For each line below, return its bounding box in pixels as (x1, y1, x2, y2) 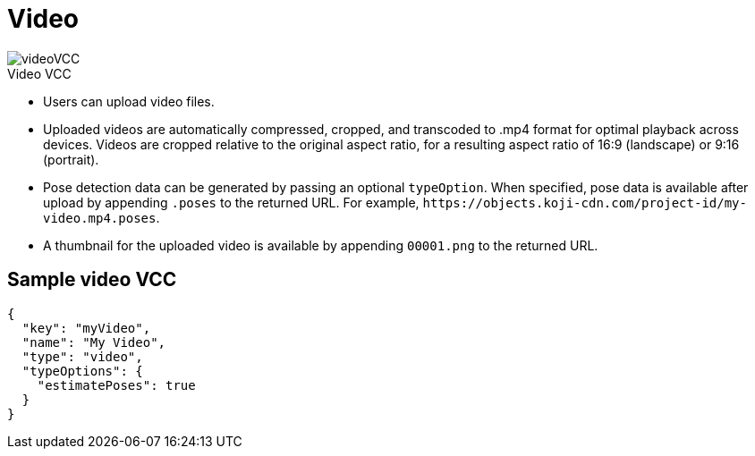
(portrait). (43, 151, 99, 167)
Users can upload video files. (43, 93, 215, 109)
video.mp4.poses (43, 210, 157, 225)
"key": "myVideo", (21, 320, 151, 335)
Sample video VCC (7, 268, 177, 291)
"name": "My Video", (21, 334, 166, 350)
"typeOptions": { (21, 363, 143, 378)
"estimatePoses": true (37, 377, 196, 393)
